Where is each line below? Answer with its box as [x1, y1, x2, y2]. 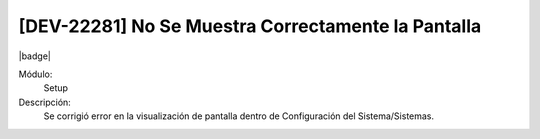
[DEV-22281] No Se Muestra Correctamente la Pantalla [18, 15, 482, 37]
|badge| [18, 50, 52, 62]
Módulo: [18, 68, 53, 80]
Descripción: [18, 96, 72, 108]
